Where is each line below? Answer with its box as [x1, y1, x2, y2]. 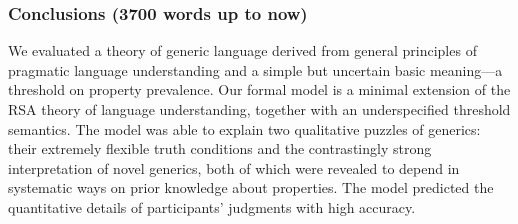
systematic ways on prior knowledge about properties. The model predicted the [8, 177, 494, 198]
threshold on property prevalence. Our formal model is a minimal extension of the [8, 79, 511, 100]
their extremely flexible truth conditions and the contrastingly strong [8, 138, 432, 159]
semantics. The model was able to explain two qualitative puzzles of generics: [8, 118, 481, 139]
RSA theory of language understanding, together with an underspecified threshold [8, 99, 511, 119]
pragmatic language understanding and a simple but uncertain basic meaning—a [8, 59, 503, 80]
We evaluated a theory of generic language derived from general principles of [8, 40, 477, 61]
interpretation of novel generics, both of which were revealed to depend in [8, 157, 460, 178]
